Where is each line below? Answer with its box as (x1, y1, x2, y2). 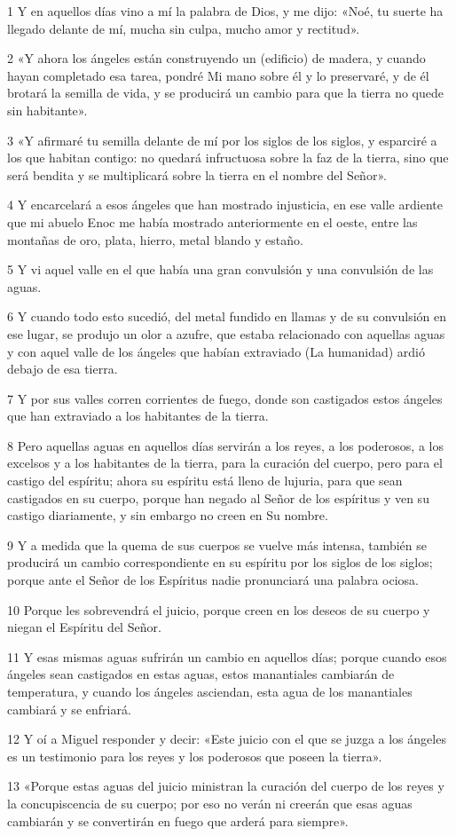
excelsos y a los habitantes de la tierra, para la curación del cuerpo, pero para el (7, 453, 443, 472)
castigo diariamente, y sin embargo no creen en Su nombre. (7, 506, 328, 524)
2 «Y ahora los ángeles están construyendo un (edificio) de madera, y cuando (7, 49, 426, 67)
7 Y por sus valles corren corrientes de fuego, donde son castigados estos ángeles (7, 389, 443, 407)
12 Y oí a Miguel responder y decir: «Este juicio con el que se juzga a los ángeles (7, 730, 446, 748)
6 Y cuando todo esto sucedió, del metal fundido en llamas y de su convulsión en (7, 307, 447, 326)
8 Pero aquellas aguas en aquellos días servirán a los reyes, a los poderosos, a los (7, 436, 444, 454)
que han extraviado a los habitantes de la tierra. (7, 406, 269, 425)
